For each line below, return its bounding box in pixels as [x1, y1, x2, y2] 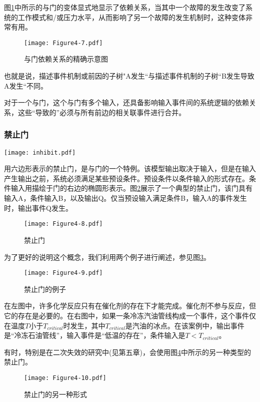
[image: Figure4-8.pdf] [24, 220, 103, 228]
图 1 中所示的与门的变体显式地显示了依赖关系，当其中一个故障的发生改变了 [4, 2, 245, 12]
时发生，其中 [63, 320, 105, 330]
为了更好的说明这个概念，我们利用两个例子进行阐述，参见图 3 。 [4, 251, 210, 262]
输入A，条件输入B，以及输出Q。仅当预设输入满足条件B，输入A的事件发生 [4, 193, 247, 203]
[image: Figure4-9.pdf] [24, 269, 103, 277]
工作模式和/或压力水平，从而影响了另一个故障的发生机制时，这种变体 [17, 12, 245, 22]
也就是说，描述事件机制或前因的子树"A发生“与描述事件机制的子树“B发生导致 [4, 71, 254, 81]
